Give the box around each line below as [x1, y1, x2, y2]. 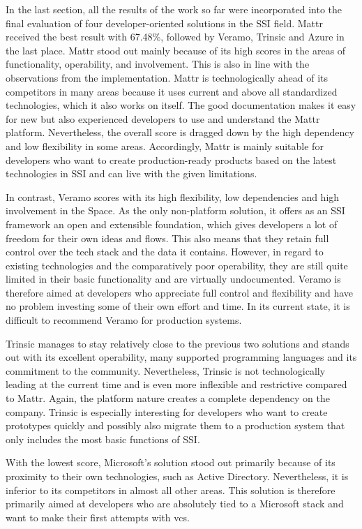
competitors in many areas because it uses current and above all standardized [6, 84, 338, 98]
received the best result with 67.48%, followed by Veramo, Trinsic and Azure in [6, 29, 345, 44]
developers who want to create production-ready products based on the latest [6, 152, 337, 167]
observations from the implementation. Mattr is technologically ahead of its [6, 70, 329, 84]
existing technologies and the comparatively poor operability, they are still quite [6, 258, 348, 272]
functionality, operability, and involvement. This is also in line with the [6, 57, 310, 71]
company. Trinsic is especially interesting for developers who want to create [6, 404, 328, 419]
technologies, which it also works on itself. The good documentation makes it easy [6, 98, 356, 112]
